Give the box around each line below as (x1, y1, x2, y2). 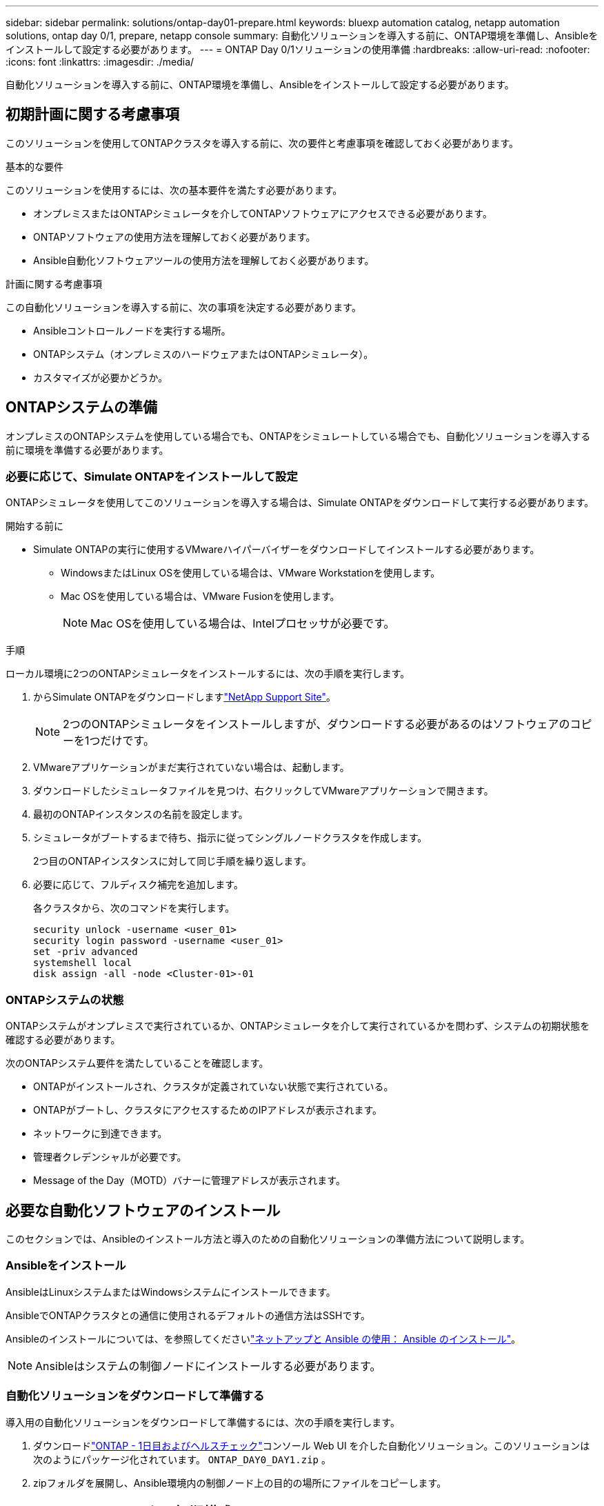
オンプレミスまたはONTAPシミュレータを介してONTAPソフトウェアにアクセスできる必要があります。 (33, 207, 492, 219)
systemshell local (33, 957, 132, 969)
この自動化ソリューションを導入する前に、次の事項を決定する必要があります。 (6, 301, 361, 313)
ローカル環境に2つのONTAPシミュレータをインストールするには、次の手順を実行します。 (6, 667, 410, 680)
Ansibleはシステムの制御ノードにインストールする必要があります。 (35, 1358, 381, 1373)
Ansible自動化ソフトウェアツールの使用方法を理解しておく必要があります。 (33, 254, 374, 266)
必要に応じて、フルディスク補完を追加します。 (33, 878, 243, 891)
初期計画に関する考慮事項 (6, 106, 179, 123)
